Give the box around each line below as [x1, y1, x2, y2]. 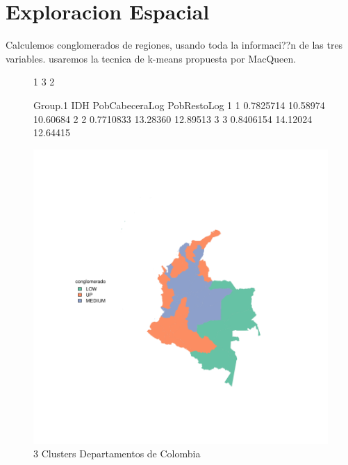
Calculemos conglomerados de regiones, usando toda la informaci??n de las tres [6, 38, 343, 52]
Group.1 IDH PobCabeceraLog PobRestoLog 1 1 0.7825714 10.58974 [33, 97, 325, 112]
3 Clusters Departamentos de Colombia [33, 446, 201, 461]
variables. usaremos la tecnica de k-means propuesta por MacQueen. [6, 51, 297, 65]
